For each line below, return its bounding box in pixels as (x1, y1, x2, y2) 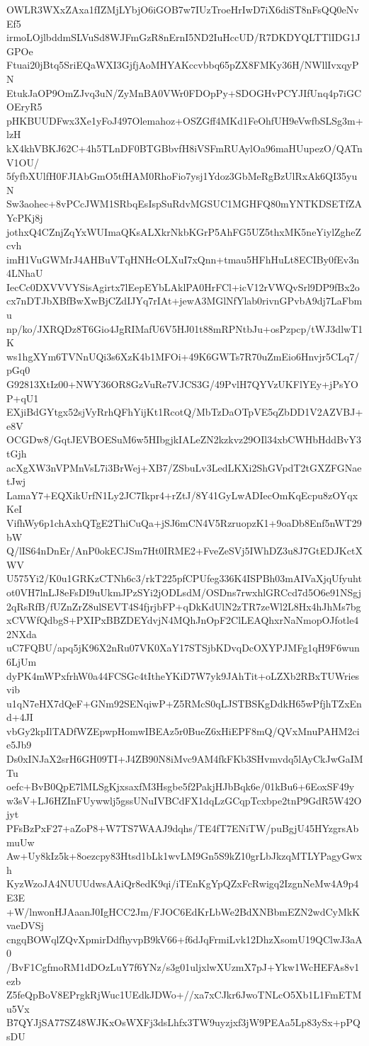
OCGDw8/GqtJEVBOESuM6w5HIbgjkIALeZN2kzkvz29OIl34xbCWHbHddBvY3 (6, 432, 361, 447)
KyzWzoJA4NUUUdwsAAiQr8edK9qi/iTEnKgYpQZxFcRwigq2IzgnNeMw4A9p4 (6, 876, 359, 891)
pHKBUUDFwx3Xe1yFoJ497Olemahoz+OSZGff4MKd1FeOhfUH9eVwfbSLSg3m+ (6, 113, 363, 127)
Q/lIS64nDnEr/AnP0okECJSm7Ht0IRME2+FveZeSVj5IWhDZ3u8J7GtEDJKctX (6, 543, 363, 558)
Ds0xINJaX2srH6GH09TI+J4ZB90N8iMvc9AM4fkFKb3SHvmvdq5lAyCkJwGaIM (6, 751, 363, 766)
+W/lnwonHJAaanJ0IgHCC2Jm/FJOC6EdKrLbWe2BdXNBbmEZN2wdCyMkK (6, 904, 361, 919)
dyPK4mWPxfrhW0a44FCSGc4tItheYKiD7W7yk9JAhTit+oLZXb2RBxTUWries (6, 668, 360, 683)
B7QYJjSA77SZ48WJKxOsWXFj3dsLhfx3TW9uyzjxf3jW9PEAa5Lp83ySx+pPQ (6, 1015, 361, 1030)
